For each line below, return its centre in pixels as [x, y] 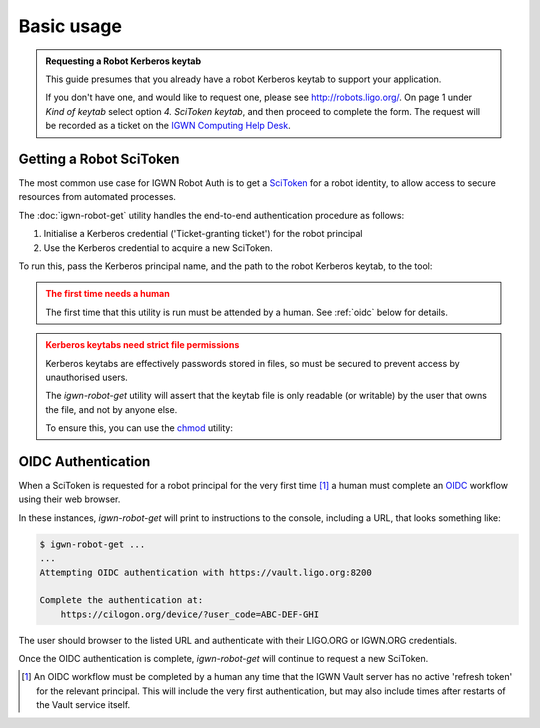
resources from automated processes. [97, 197]
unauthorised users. [87, 377]
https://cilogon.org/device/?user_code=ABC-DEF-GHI [190, 614]
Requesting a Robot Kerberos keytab [123, 61]
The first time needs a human [107, 294]
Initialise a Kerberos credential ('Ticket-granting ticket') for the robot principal [203, 234]
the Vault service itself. [83, 705]
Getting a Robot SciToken [99, 158]
